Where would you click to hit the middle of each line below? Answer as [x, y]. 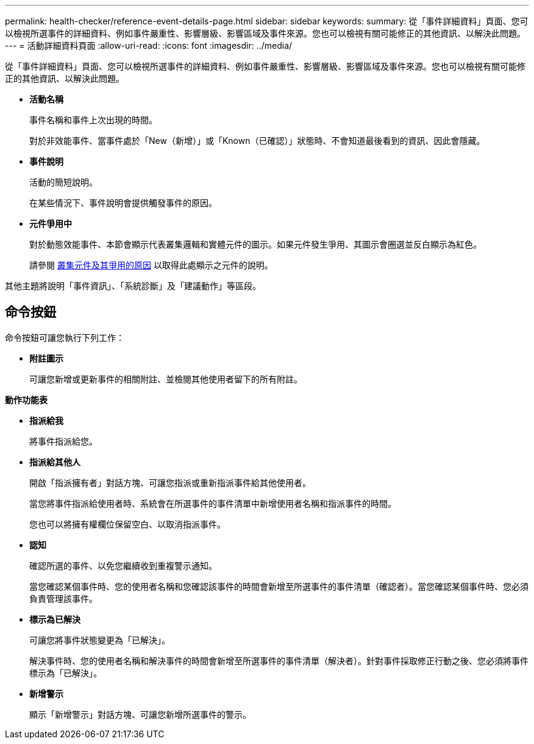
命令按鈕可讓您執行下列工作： [65, 337]
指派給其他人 [55, 462]
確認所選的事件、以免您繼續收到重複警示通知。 [123, 565]
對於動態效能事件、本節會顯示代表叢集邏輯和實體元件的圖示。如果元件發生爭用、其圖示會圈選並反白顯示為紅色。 [255, 244]
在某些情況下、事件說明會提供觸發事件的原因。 [123, 203]
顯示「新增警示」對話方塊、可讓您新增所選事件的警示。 [140, 714]
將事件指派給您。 [63, 441]
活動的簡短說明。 [63, 182]
